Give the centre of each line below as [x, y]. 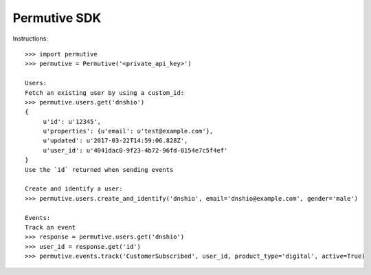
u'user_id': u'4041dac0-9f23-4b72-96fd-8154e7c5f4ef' [135, 150]
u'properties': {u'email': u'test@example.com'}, [128, 131]
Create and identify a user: [74, 189]
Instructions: [30, 38]
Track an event [50, 227]
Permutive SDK [57, 18]
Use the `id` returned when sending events [99, 169]
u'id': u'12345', [72, 121]
